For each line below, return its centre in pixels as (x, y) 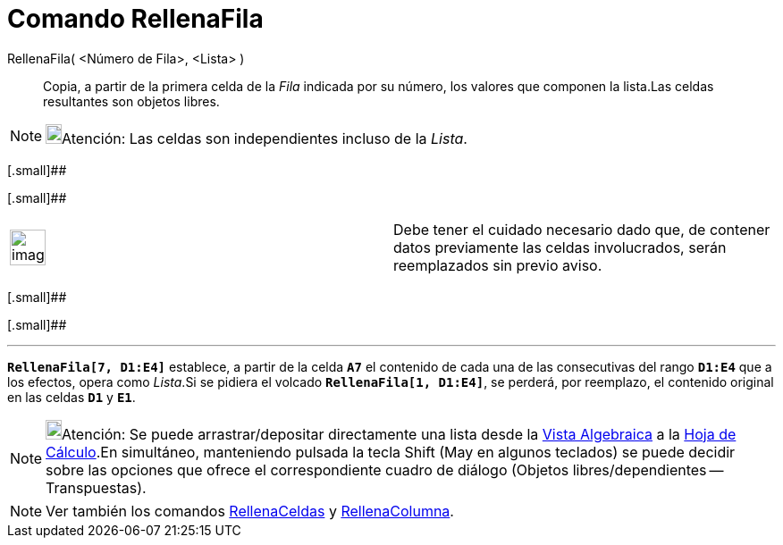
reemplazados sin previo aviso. (498, 265)
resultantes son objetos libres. (131, 101)
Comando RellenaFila (135, 19)
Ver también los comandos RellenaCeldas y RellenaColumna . (250, 511)
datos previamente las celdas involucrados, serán (560, 247)
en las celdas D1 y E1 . (72, 397)
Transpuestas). (96, 487)
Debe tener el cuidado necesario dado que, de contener (582, 229)
